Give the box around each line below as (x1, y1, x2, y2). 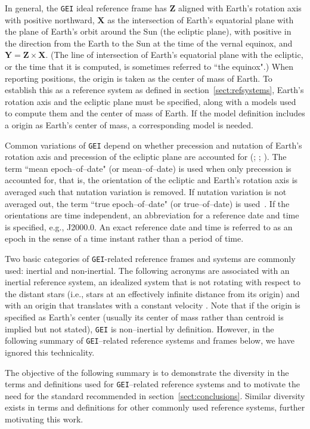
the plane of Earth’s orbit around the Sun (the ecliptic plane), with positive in (5, 25, 292, 38)
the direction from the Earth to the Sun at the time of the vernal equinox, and (5, 36, 293, 49)
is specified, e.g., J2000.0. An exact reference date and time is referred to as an (5, 220, 293, 233)
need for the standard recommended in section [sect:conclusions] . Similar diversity (5, 389, 305, 402)
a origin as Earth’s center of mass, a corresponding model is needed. (5, 119, 253, 131)
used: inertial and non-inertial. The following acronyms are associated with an (5, 264, 290, 276)
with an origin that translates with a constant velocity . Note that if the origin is (5, 299, 300, 311)
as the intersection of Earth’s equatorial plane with (107, 13, 294, 26)
